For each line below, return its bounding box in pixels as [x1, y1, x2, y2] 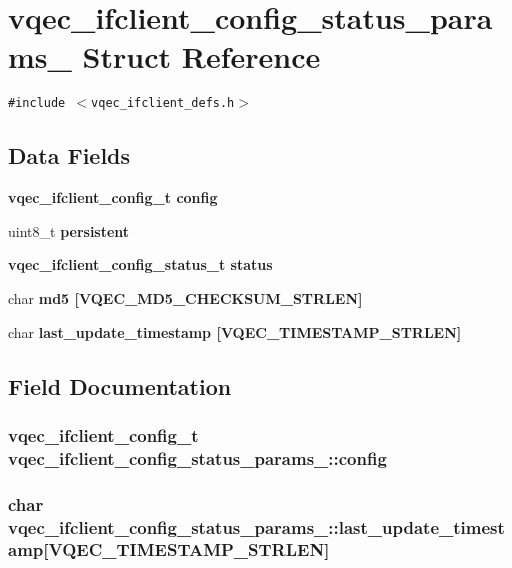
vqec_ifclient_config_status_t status [8, 254, 273, 275]
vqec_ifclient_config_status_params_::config [8, 445, 387, 470]
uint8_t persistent [8, 220, 130, 241]
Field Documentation [8, 370, 232, 401]
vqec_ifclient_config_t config [8, 187, 218, 208]
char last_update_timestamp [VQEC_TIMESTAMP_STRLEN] [8, 321, 462, 342]
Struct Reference [82, 36, 321, 77]
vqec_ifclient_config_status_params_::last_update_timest [8, 514, 505, 539]
